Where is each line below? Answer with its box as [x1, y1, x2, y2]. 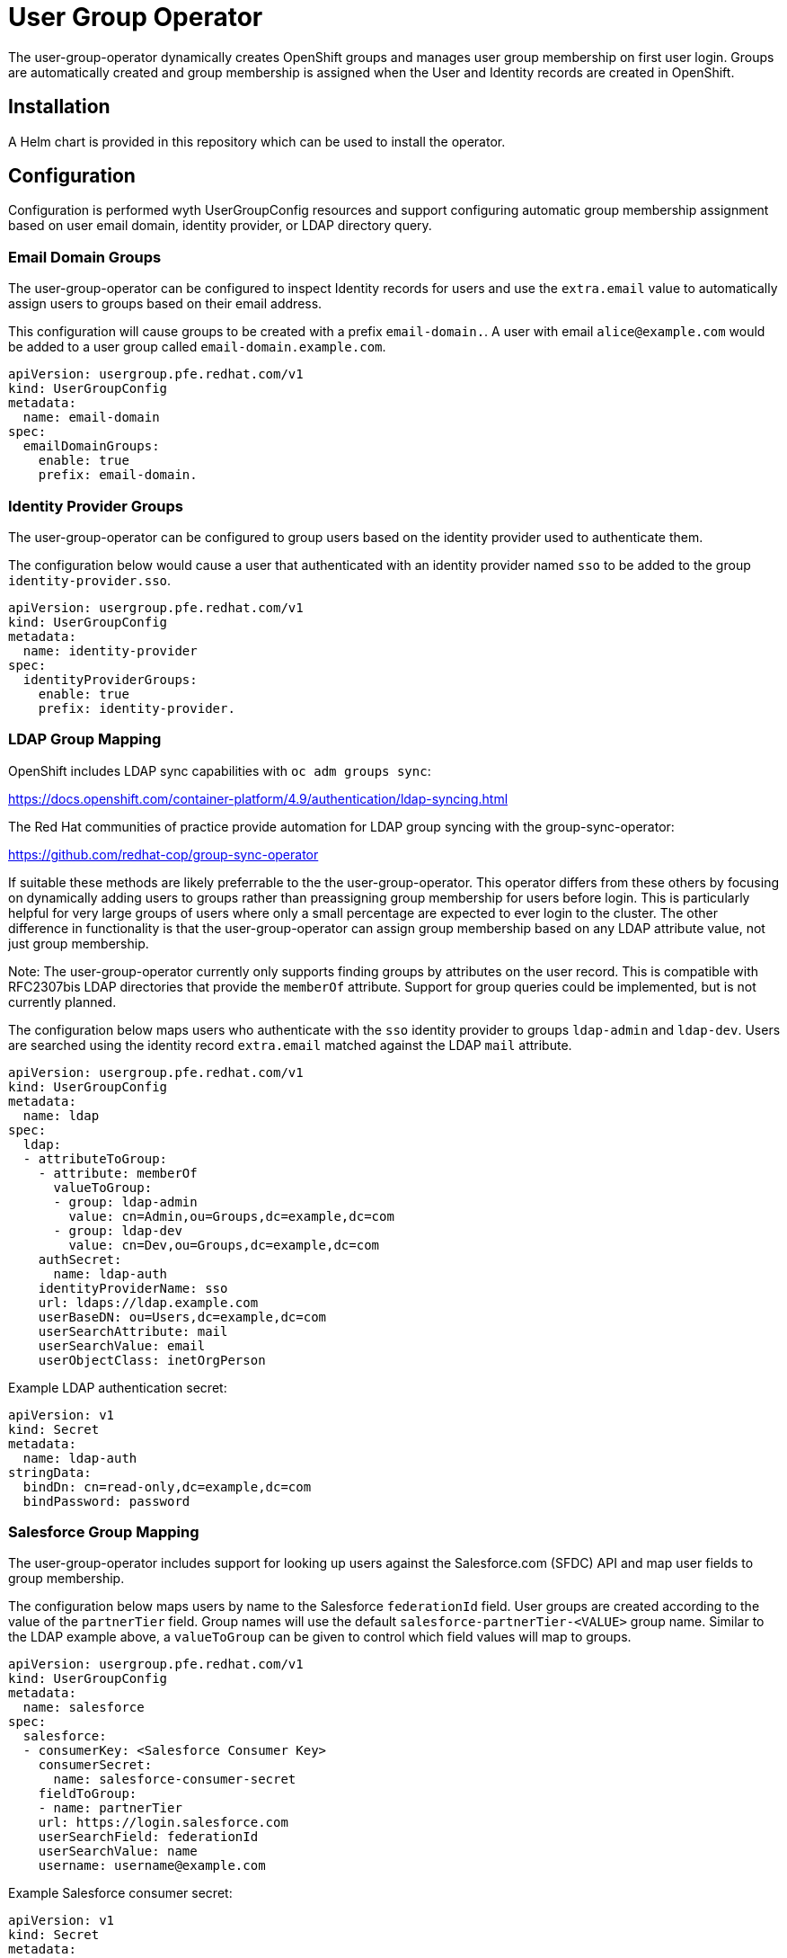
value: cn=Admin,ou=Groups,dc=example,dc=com [68, 1208, 394, 1224]
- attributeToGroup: [22, 1151, 168, 1166]
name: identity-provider [22, 643, 198, 658]
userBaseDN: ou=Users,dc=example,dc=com [38, 1309, 327, 1324]
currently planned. [8, 993, 117, 1010]
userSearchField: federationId [38, 1829, 259, 1845]
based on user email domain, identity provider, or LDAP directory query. [8, 218, 432, 234]
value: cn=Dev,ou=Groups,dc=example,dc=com [68, 1237, 380, 1252]
